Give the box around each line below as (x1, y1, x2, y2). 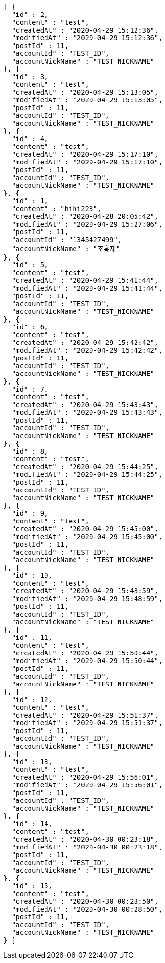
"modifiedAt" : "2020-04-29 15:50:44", (11, 657, 163, 665)
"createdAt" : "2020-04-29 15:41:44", (11, 277, 159, 284)
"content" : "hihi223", (11, 205, 102, 212)
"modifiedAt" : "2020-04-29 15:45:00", (11, 533, 163, 540)
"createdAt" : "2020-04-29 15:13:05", (11, 88, 159, 96)
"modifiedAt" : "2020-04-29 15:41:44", (11, 284, 163, 292)
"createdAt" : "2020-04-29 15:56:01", (11, 773, 159, 781)
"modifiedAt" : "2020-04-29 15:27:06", (11, 220, 163, 228)
